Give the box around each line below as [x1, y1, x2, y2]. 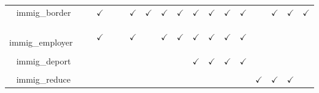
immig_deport [16, 54, 71, 67]
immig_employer [9, 36, 73, 49]
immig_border [16, 5, 71, 18]
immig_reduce [16, 72, 71, 85]
